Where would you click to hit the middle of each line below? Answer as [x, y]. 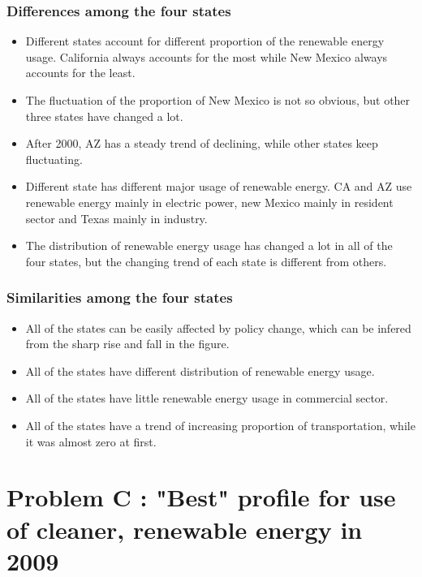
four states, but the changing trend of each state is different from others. [206, 261]
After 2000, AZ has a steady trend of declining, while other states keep [202, 143]
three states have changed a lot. [104, 116]
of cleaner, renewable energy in [185, 529]
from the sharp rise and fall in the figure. [127, 344]
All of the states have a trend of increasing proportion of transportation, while [220, 425]
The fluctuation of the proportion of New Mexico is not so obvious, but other [218, 100]
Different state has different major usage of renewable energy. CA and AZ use [219, 186]
